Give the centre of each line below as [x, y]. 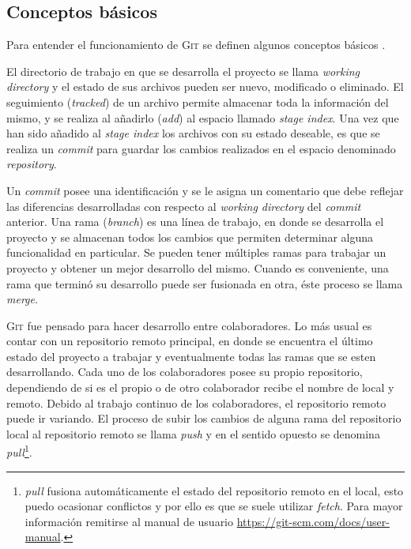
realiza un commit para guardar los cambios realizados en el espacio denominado [201, 148]
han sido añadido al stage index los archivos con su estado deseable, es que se [193, 133]
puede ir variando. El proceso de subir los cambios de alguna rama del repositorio [204, 418]
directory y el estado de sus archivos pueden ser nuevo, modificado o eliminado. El [205, 86]
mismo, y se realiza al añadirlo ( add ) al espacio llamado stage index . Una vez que [203, 117]
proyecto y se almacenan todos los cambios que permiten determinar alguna [190, 237]
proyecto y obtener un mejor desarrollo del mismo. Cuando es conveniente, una [198, 267]
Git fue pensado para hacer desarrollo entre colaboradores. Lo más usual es [189, 325]
